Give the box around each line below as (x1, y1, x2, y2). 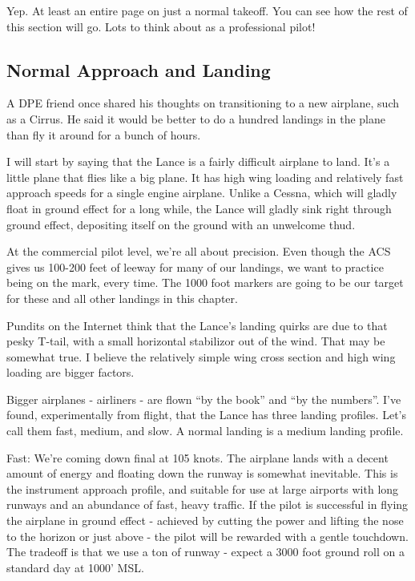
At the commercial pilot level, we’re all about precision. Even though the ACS (6, 243, 391, 260)
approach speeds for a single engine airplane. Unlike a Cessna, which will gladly (6, 184, 397, 201)
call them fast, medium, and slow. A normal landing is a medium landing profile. (6, 422, 404, 439)
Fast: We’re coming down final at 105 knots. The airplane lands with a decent (6, 449, 389, 466)
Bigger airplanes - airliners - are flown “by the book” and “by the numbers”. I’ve (6, 390, 401, 407)
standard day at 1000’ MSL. (6, 559, 144, 575)
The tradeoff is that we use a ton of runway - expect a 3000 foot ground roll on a (6, 543, 405, 560)
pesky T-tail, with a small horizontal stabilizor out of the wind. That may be (6, 333, 385, 349)
